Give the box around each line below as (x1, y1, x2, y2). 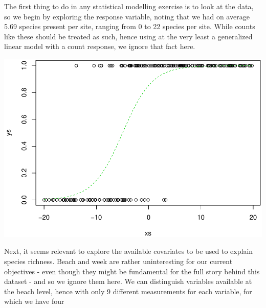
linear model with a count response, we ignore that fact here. (4, 41, 195, 52)
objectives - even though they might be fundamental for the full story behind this (4, 266, 260, 276)
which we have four (4, 296, 64, 306)
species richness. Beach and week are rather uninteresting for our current (4, 256, 233, 267)
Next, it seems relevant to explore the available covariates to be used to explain (4, 246, 253, 256)
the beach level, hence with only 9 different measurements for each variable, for (4, 286, 252, 296)
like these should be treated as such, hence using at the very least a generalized (4, 31, 253, 41)
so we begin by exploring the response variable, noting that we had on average (4, 11, 250, 21)
